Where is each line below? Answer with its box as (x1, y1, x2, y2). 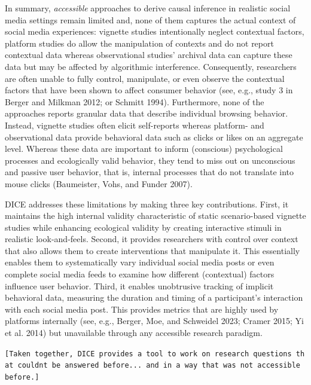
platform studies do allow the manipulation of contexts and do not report (5, 36, 274, 49)
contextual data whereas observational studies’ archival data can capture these (5, 48, 292, 61)
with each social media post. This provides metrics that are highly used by (5, 302, 279, 315)
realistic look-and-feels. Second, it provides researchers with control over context (5, 233, 298, 245)
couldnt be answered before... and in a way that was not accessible (17, 361, 300, 370)
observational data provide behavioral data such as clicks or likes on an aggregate (5, 130, 303, 143)
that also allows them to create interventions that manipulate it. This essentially (5, 244, 300, 256)
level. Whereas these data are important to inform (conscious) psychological (5, 142, 283, 155)
